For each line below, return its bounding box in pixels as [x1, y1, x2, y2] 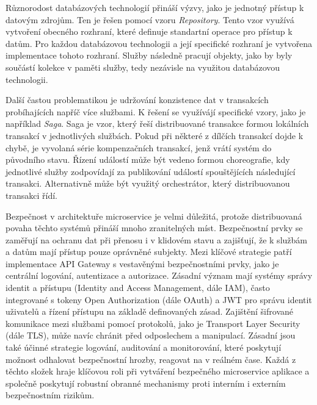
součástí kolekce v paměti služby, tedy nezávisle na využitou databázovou [5, 60, 280, 73]
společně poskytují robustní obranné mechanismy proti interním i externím [5, 376, 286, 389]
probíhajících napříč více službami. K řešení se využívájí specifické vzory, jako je [5, 105, 306, 118]
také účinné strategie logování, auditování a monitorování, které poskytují [5, 341, 282, 354]
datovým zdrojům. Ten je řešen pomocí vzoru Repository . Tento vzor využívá [5, 13, 294, 26]
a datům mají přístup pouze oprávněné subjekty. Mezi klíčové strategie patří [5, 245, 292, 258]
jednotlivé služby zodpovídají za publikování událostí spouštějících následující [5, 165, 296, 177]
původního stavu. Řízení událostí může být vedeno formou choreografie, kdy [5, 153, 290, 166]
